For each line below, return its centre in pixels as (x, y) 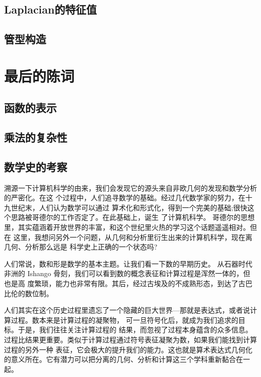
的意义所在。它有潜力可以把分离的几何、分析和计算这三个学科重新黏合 (120, 359)
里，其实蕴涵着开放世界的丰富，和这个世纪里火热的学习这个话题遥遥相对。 (127, 227)
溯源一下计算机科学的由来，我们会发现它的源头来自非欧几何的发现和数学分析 (130, 187)
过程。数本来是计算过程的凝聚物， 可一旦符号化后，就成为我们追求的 (124, 320)
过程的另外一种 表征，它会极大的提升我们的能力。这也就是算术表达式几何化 (128, 349)
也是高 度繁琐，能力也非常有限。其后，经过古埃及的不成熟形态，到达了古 (125, 283)
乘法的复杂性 (36, 137)
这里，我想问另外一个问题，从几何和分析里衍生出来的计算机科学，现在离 (133, 237)
